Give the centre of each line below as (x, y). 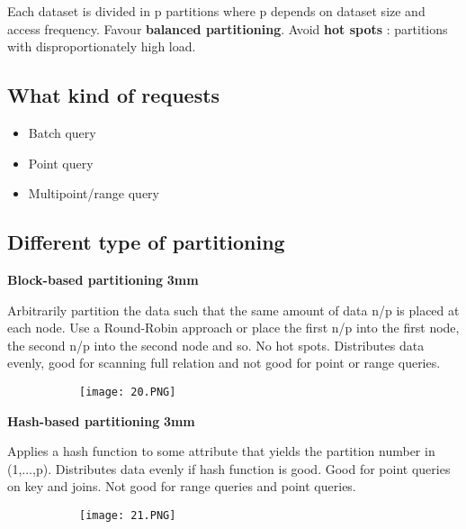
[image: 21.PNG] (128, 515)
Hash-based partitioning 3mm (101, 420)
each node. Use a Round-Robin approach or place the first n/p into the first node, (233, 328)
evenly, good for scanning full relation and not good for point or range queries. (224, 363)
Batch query (62, 132)
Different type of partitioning (146, 242)
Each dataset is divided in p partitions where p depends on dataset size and (216, 11)
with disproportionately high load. (102, 46)
